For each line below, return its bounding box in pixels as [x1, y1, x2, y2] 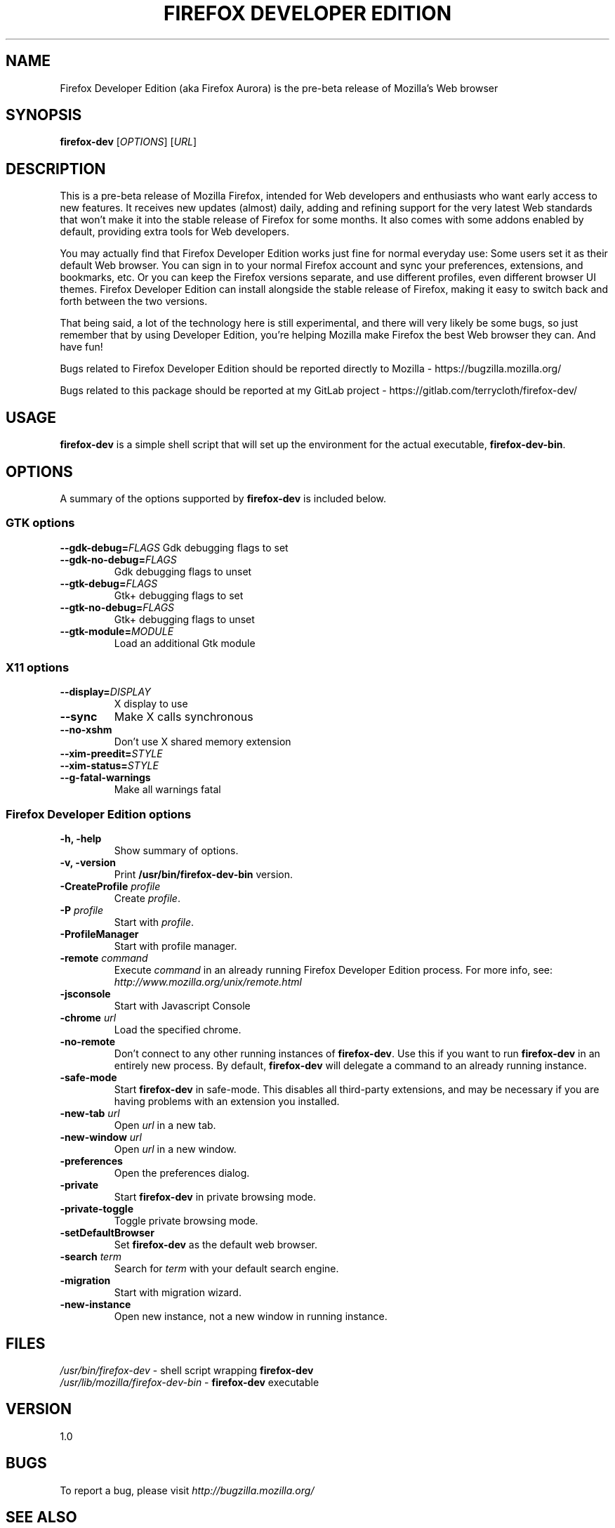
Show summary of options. [114, 844, 239, 857]
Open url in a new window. [114, 1143, 237, 1156]
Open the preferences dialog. [114, 1167, 250, 1180]
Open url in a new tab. [114, 1119, 216, 1132]
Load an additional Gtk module [114, 636, 256, 649]
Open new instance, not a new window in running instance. [114, 1310, 388, 1323]
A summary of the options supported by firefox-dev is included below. [60, 492, 387, 504]
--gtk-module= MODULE [60, 625, 174, 637]
